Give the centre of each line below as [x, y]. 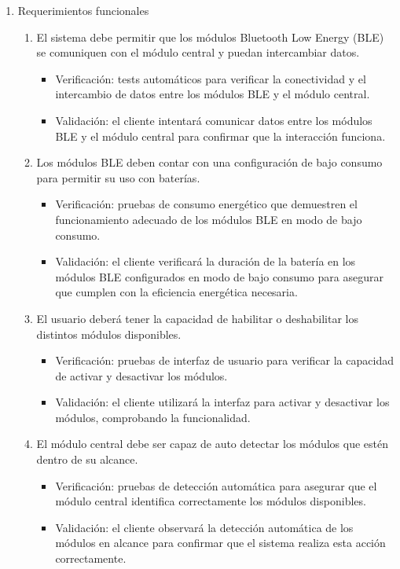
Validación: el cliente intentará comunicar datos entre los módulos [214, 120]
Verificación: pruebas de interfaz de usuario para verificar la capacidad [224, 360]
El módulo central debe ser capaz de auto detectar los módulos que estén [213, 444]
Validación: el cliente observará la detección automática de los [204, 527]
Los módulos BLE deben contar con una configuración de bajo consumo [209, 162]
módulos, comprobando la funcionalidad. [153, 417]
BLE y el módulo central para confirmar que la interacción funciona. [220, 136]
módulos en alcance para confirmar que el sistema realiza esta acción [220, 543]
